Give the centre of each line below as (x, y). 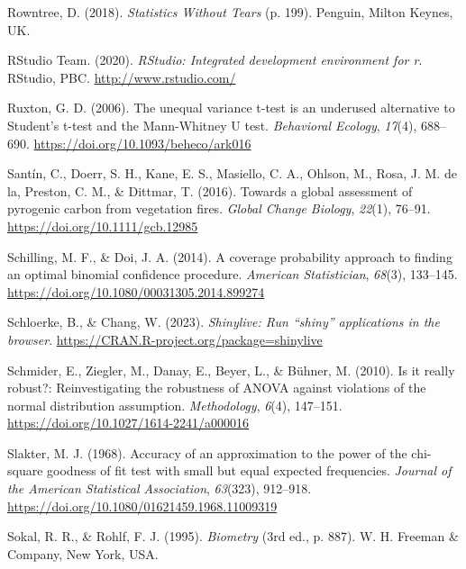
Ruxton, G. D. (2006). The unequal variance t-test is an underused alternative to (231, 108)
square (25, 470)
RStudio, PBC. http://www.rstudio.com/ (122, 77)
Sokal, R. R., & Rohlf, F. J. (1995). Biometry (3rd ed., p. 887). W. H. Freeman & (233, 536)
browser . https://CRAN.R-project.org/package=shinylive (165, 339)
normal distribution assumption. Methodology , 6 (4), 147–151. (175, 405)
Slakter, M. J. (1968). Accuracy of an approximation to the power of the (207, 452)
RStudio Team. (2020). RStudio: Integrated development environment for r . (215, 60)
